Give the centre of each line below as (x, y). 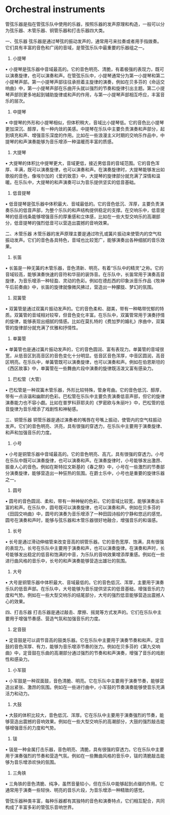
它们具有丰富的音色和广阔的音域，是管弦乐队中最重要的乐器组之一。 (76, 47)
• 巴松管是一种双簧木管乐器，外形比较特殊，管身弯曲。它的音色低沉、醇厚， (85, 390)
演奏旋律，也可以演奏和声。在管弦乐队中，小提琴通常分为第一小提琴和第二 (87, 75)
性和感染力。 (18, 659)
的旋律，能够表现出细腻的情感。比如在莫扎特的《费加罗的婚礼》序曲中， (80, 321)
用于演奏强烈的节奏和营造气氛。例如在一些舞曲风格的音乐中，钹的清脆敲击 (83, 756)
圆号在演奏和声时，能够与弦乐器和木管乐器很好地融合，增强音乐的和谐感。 (83, 520)
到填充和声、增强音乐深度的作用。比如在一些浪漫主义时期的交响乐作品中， (83, 135)
